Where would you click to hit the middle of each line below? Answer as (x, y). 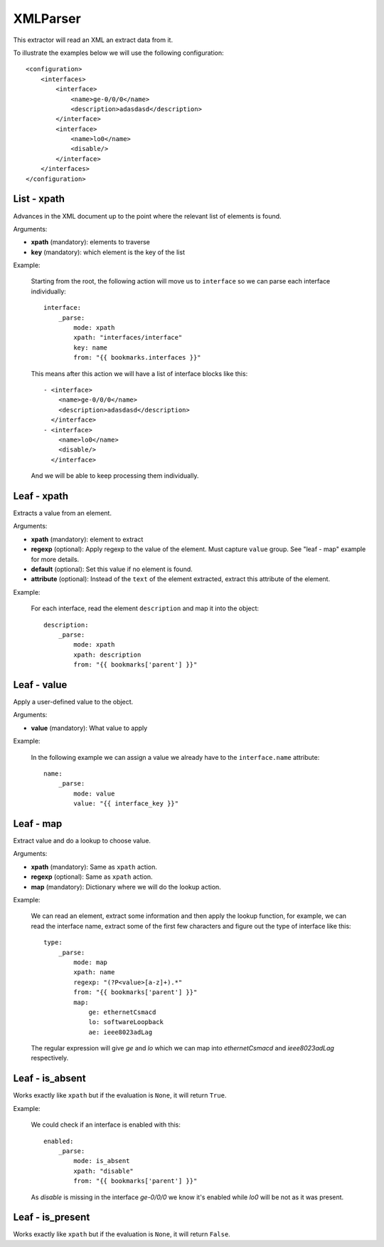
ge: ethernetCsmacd (122, 1012)
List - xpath (39, 199)
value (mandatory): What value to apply (89, 728)
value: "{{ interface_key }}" (126, 804)
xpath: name (94, 972)
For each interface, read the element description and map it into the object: (145, 608)
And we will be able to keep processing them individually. (115, 476)
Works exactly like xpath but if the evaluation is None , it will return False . (122, 1234)
